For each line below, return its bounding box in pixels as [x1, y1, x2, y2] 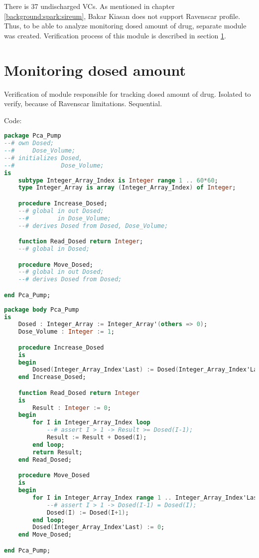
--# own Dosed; [4, 140, 54, 147]
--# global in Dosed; [18, 245, 90, 252]
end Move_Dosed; [18, 531, 72, 539]
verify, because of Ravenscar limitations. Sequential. [4, 98, 162, 109]
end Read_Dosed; [18, 456, 72, 463]
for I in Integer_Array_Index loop [32, 419, 150, 426]
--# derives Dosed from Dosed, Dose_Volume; [18, 222, 168, 229]
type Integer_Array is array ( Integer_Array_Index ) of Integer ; [18, 184, 236, 191]
